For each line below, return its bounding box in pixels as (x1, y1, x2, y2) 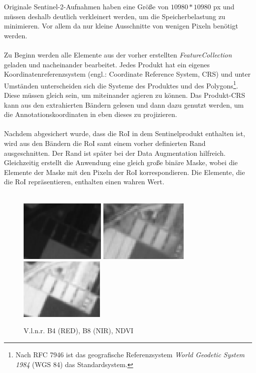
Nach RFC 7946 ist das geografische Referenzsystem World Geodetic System (15, 349, 245, 360)
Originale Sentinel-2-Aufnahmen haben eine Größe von (4, 1, 169, 11)
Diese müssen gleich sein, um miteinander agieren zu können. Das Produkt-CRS (4, 90, 245, 100)
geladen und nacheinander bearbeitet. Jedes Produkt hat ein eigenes (4, 59, 210, 69)
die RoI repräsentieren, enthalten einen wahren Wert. (4, 176, 164, 187)
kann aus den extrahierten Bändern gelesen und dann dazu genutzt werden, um (4, 99, 244, 110)
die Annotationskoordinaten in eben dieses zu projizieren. (4, 109, 177, 119)
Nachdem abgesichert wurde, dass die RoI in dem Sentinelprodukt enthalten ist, (4, 128, 245, 139)
